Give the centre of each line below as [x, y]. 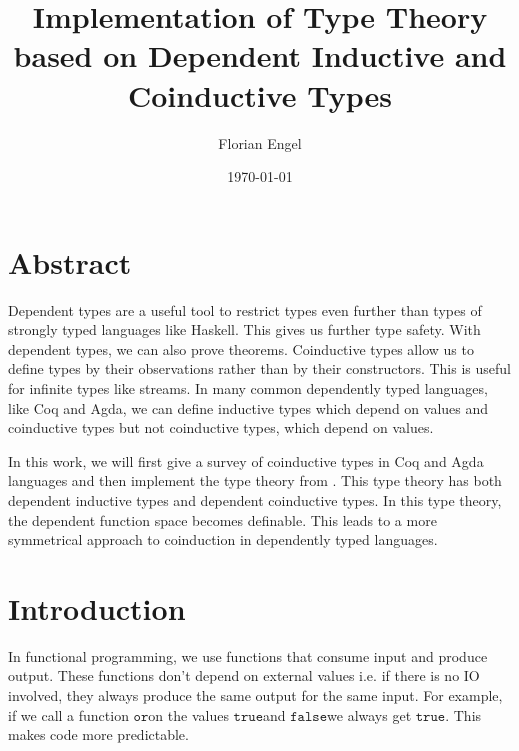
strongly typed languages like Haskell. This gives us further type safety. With [244, 329]
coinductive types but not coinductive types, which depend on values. [221, 427]
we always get [369, 714]
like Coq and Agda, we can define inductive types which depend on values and [248, 407]
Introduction [97, 607]
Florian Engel [260, 142]
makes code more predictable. [98, 734]
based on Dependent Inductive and [260, 55]
